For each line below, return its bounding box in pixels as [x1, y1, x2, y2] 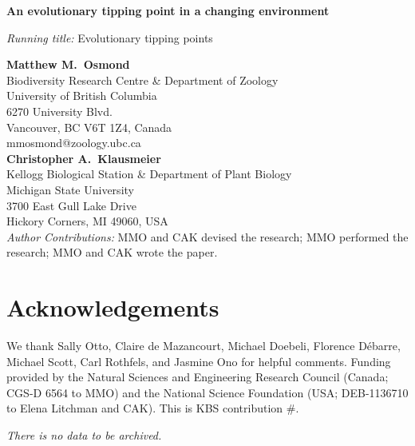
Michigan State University [6, 181, 134, 197]
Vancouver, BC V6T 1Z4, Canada [6, 118, 172, 135]
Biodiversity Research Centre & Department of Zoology [6, 71, 279, 88]
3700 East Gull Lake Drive [6, 197, 136, 213]
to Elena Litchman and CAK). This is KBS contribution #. [6, 400, 299, 416]
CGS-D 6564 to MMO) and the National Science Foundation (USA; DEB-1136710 [6, 384, 409, 400]
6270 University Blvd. [6, 102, 113, 119]
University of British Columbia [6, 87, 157, 104]
